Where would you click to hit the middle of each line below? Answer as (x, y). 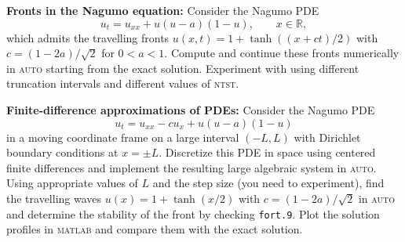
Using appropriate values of (72, 183)
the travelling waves (54, 198)
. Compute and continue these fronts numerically (282, 53)
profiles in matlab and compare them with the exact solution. (155, 229)
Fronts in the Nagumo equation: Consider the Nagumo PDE (163, 10)
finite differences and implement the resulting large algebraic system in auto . (192, 167)
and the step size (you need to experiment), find (268, 183)
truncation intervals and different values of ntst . (123, 83)
